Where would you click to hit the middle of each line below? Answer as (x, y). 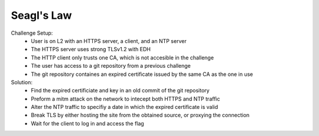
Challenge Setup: (32, 33)
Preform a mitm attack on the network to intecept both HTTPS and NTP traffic (126, 99)
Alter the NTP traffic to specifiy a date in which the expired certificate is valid (125, 107)
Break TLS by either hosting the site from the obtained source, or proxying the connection (140, 115)
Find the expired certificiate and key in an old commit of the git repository (120, 91)
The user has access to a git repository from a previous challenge (111, 66)
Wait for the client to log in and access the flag (87, 123)
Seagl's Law (41, 15)
